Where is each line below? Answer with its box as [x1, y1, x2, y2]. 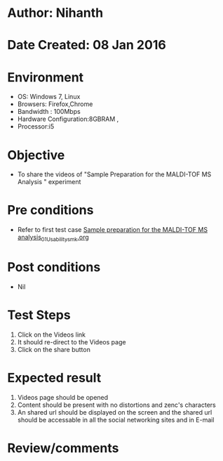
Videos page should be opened [17, 393, 109, 401]
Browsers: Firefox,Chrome [17, 100, 93, 108]
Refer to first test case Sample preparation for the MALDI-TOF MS [17, 226, 208, 234]
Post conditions [7, 259, 101, 275]
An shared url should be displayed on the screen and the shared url [17, 408, 212, 416]
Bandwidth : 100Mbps [17, 108, 81, 116]
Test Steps [7, 307, 72, 323]
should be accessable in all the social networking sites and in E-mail [17, 415, 215, 424]
